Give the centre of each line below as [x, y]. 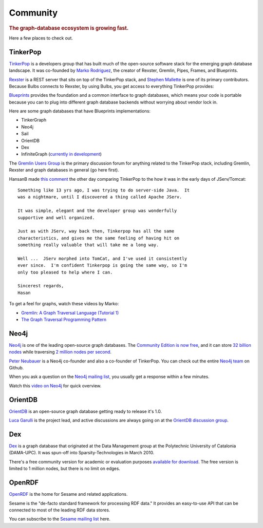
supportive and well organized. [56, 218]
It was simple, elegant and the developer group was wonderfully [97, 211]
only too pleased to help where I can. [65, 272]
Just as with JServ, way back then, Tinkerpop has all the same [96, 231]
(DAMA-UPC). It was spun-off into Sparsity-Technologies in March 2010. [82, 453]
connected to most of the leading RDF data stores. [60, 510]
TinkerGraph [34, 120]
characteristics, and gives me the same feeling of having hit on [99, 238]
